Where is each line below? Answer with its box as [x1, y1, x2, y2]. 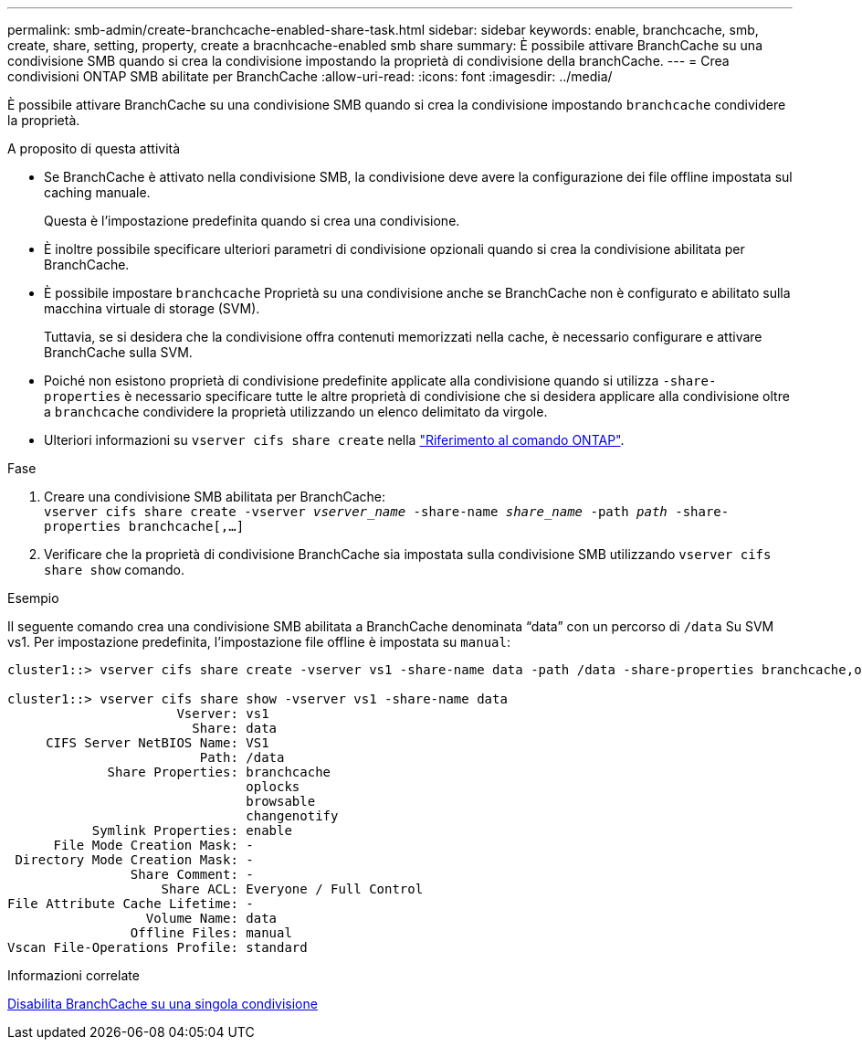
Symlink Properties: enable [91, 823, 292, 838]
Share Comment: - [130, 867, 254, 882]
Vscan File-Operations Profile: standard [7, 940, 308, 955]
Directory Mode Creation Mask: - [15, 852, 254, 867]
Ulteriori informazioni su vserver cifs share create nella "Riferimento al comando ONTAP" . [44, 432, 625, 448]
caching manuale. [44, 185, 151, 200]
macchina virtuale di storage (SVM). [44, 301, 260, 316]
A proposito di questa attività [7, 141, 181, 156]
